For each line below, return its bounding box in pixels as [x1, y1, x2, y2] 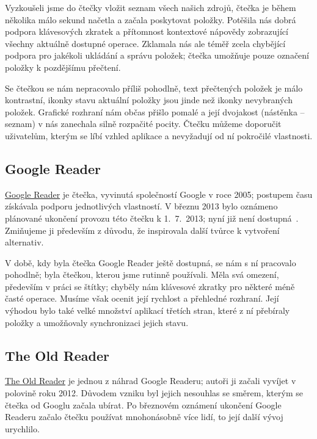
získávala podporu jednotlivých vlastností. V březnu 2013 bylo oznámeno [5, 200, 278, 212]
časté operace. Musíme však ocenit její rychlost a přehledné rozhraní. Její [5, 292, 279, 305]
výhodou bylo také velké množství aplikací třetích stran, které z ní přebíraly [5, 304, 290, 317]
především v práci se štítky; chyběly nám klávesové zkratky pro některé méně [5, 280, 295, 292]
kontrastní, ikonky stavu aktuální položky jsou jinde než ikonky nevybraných [5, 93, 293, 106]
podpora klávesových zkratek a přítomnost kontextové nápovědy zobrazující [5, 25, 288, 38]
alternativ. [5, 236, 44, 249]
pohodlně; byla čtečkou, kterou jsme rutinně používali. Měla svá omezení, [5, 268, 279, 281]
